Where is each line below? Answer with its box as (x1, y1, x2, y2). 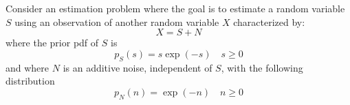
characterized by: (233, 14, 305, 29)
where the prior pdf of (6, 35, 99, 50)
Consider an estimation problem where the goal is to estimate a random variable (6, 1, 345, 15)
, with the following (221, 60, 303, 74)
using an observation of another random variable (14, 14, 219, 29)
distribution (6, 74, 55, 88)
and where (6, 60, 50, 74)
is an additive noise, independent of (63, 60, 212, 74)
